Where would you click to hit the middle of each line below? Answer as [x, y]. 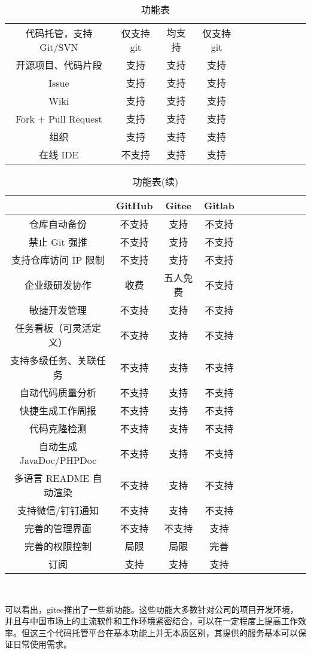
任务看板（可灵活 [53, 328]
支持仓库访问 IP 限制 [58, 260]
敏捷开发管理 [58, 310]
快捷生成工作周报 [58, 410]
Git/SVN [59, 47]
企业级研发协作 [58, 285]
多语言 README [52, 478]
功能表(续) [155, 181]
